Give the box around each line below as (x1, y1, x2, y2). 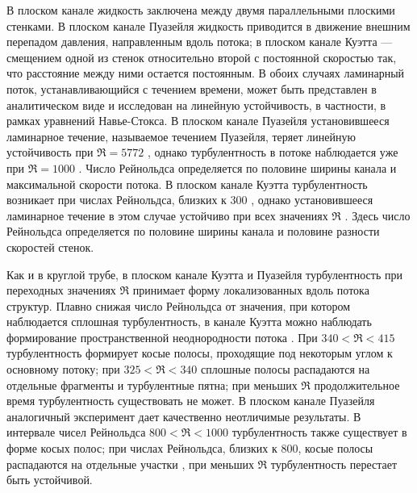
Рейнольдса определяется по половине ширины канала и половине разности (6, 223, 380, 240)
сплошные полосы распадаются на (201, 361, 370, 378)
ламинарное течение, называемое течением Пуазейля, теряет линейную (6, 127, 356, 144)
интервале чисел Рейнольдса (6, 424, 146, 441)
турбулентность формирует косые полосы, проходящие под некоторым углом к (6, 345, 393, 361)
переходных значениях (6, 282, 116, 299)
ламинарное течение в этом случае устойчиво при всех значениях (6, 207, 328, 224)
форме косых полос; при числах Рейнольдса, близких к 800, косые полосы (6, 440, 373, 457)
